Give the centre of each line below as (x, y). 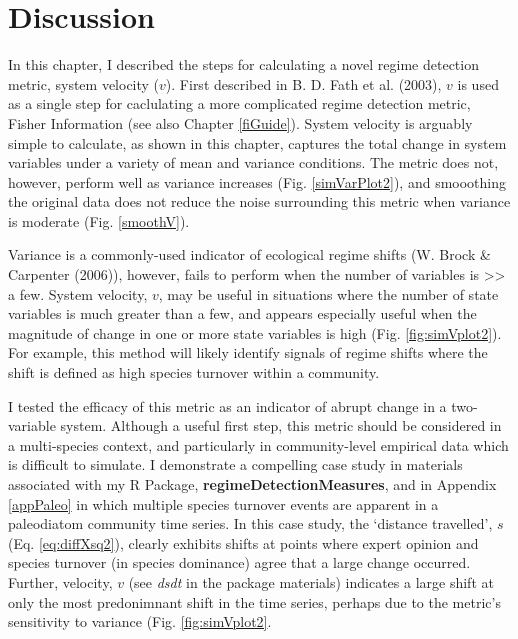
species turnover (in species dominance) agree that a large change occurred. (239, 562)
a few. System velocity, (78, 293)
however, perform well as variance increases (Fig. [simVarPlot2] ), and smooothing (257, 181)
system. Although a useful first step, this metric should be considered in (281, 425)
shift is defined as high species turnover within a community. (194, 372)
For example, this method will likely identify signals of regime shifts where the (248, 352)
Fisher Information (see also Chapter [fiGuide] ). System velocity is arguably (240, 122)
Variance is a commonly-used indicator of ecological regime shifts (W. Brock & (249, 254)
